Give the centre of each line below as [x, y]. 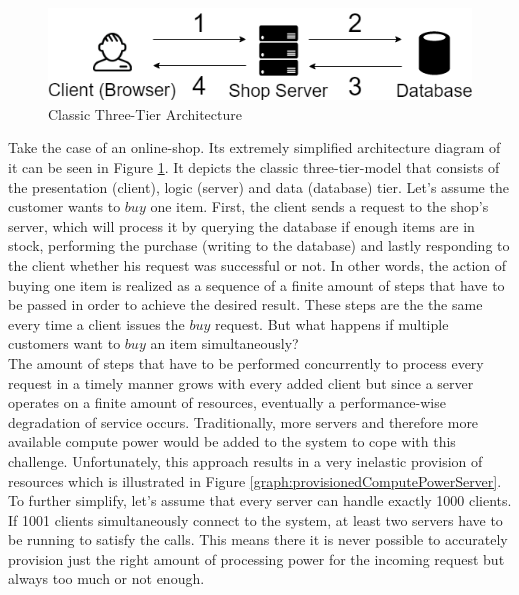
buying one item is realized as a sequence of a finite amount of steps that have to [256, 284]
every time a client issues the [96, 323]
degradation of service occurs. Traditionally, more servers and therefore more [243, 421]
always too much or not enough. [106, 578]
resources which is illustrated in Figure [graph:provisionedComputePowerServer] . [255, 480]
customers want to [64, 343]
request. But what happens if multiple [332, 323]
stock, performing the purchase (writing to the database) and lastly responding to [259, 245]
